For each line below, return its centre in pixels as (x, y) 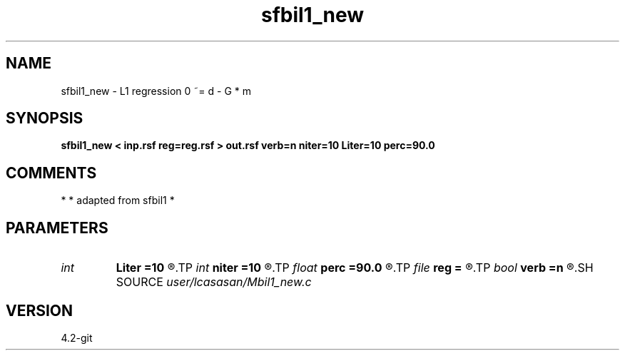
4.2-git (77, 337)
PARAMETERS (57, 228)
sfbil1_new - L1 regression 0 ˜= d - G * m (156, 91)
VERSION (40, 310)
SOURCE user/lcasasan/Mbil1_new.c (214, 282)
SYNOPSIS (45, 118)
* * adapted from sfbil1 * (118, 200)
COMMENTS (51, 173)
